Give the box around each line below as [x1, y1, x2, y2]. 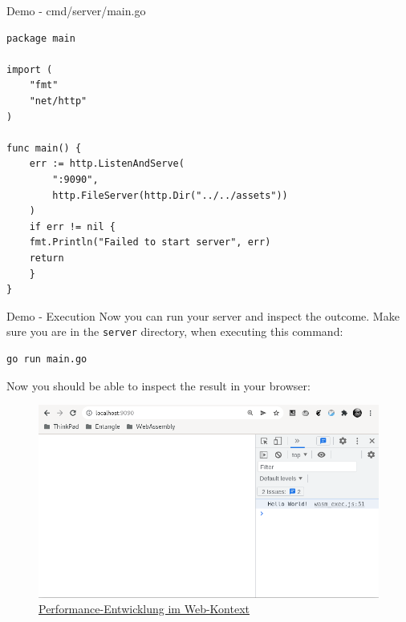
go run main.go [6, 353, 87, 365]
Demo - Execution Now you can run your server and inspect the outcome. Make [6, 307, 400, 324]
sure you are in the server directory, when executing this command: [6, 323, 343, 340]
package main [6, 32, 75, 44]
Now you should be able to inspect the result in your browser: [6, 377, 311, 394]
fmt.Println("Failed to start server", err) [29, 236, 271, 248]
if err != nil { [29, 220, 116, 232]
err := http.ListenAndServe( [29, 158, 185, 170]
